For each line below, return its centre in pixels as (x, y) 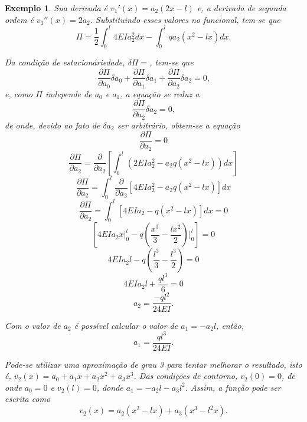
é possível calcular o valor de (126, 325)
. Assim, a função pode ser (233, 387)
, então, (230, 325)
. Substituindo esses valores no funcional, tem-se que (185, 19)
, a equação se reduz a (160, 93)
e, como (19, 93)
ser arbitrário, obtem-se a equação (179, 125)
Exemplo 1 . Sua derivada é (56, 8)
